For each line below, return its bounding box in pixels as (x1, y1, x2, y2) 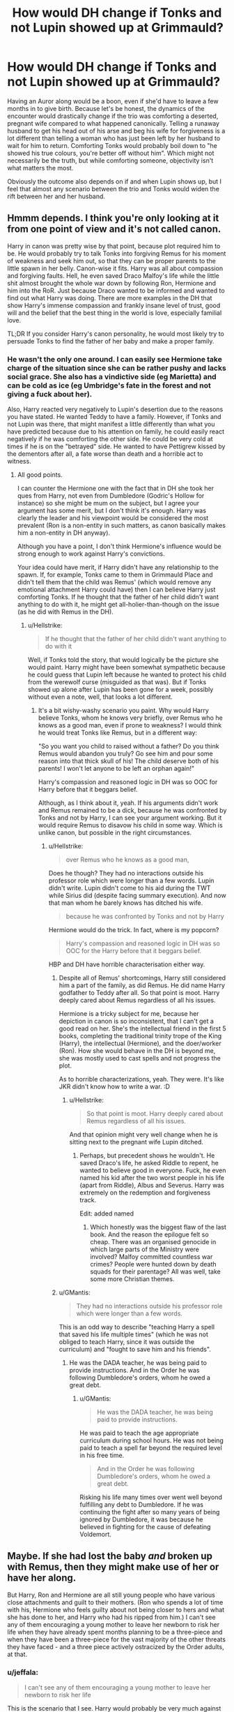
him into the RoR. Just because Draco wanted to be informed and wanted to (7, 286, 225, 295)
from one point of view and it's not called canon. (7, 223, 221, 235)
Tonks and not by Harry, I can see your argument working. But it (38, 813, 222, 822)
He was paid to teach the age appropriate (79, 1429, 199, 1438)
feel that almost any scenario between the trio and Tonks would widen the (7, 184, 219, 193)
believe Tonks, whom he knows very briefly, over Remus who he (38, 714, 223, 722)
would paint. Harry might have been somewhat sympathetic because (27, 663, 226, 672)
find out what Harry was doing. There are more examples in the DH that (7, 293, 212, 302)
